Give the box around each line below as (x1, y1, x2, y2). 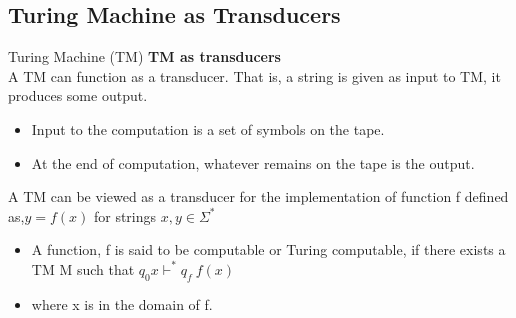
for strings (93, 205, 157, 226)
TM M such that (31, 258, 135, 279)
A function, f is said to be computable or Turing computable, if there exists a (31, 239, 506, 260)
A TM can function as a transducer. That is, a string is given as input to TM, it (8, 65, 501, 86)
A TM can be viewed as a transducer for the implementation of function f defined (8, 186, 509, 207)
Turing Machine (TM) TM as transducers (8, 46, 281, 67)
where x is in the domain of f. (31, 293, 213, 314)
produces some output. (8, 85, 148, 106)
